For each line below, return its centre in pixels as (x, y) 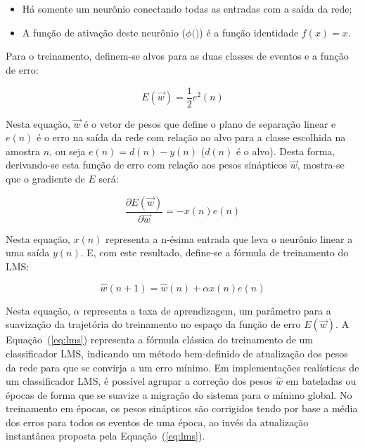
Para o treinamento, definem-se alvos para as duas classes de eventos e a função (177, 56)
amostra (23, 151)
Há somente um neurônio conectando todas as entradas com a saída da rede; (187, 8)
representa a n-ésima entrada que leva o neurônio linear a (229, 238)
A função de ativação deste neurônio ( (104, 32)
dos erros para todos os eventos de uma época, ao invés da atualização (157, 422)
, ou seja (68, 151)
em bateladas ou (321, 381)
